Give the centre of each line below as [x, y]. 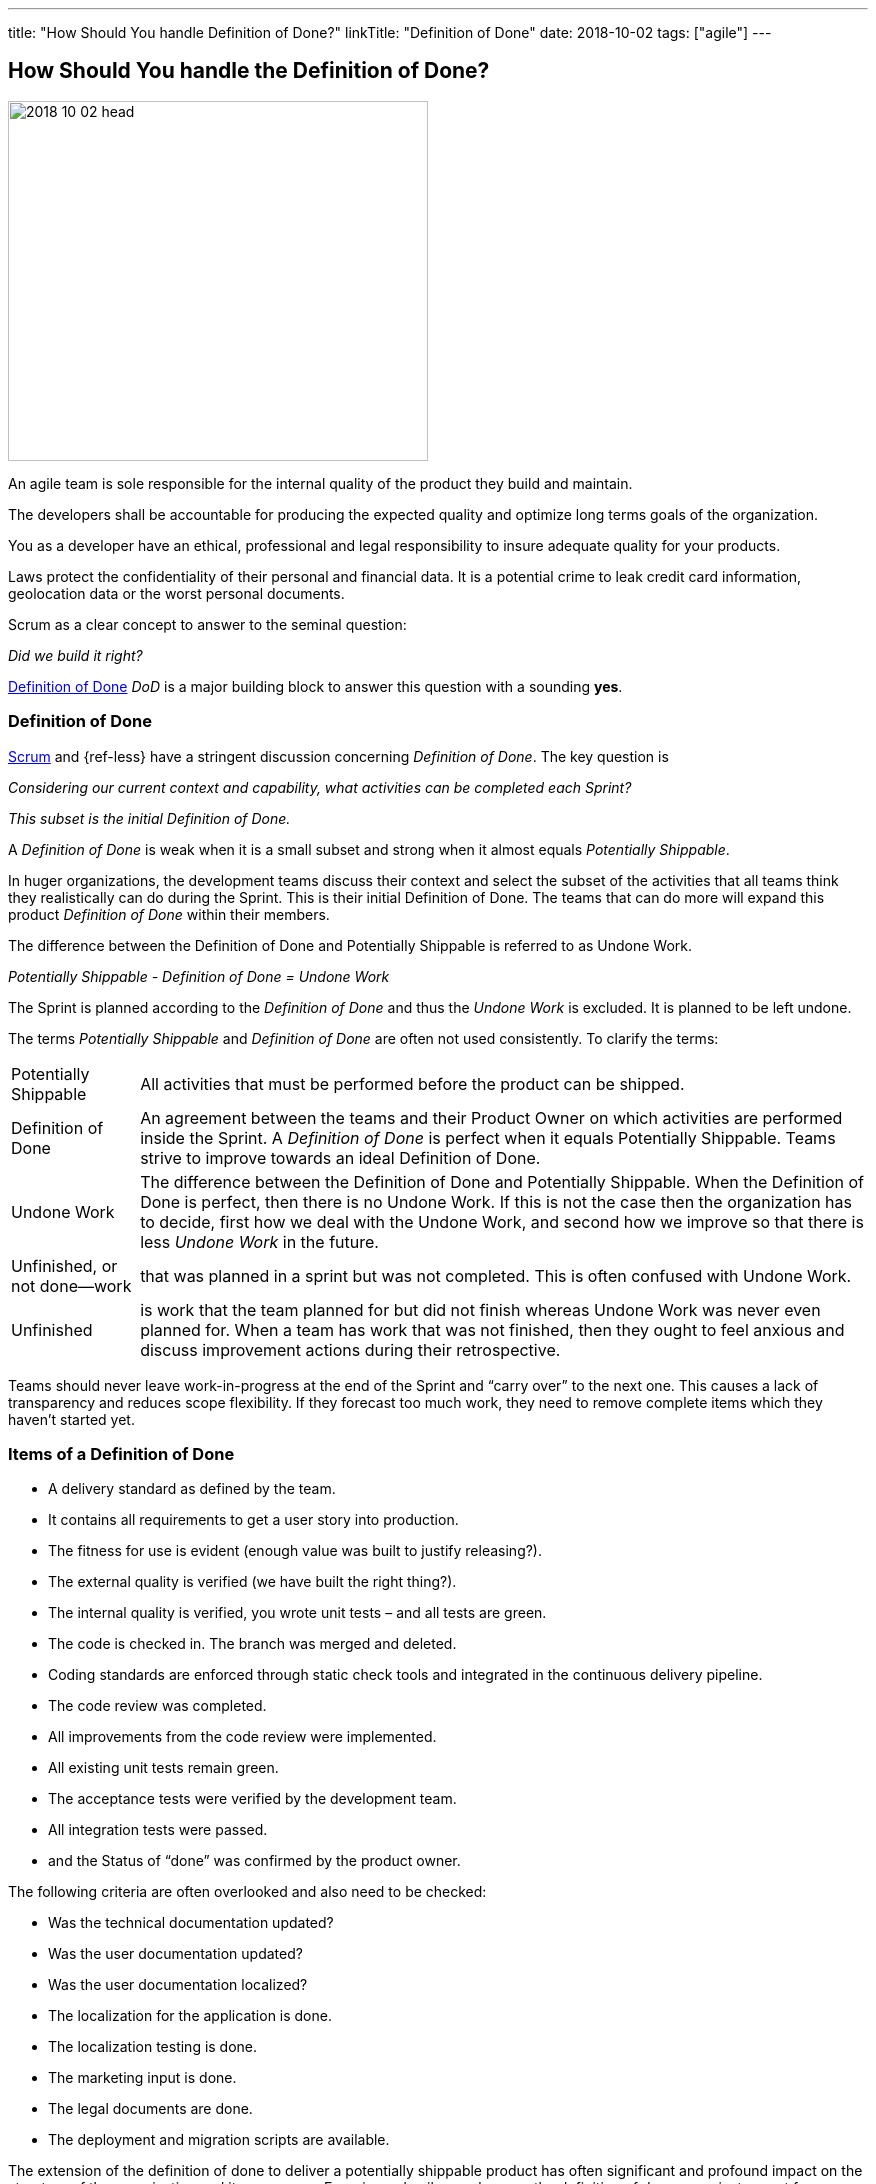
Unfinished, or [64, 1265]
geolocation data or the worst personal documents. [176, 593]
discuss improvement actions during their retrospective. [350, 1349]
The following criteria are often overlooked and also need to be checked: [247, 1892]
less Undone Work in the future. [259, 1241]
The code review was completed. [157, 1706]
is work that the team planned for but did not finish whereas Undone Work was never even [480, 1309]
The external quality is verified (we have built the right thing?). [252, 1582]
